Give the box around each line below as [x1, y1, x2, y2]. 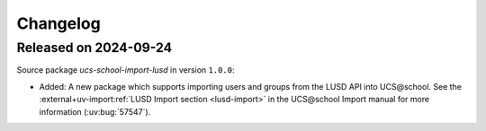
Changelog [16, 13, 101, 33]
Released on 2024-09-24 [16, 39, 173, 56]
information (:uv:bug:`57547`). [39, 106, 151, 117]
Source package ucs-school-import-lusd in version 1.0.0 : [16, 65, 235, 75]
